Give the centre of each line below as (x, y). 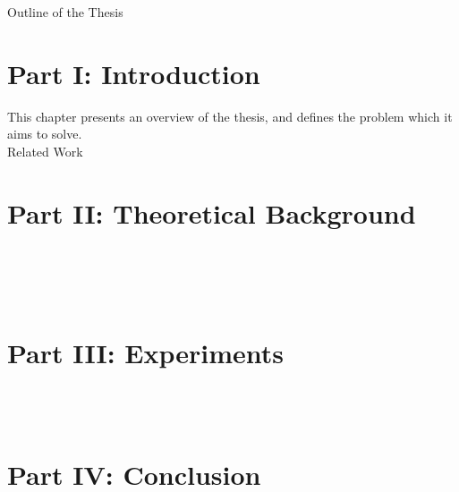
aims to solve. (45, 134)
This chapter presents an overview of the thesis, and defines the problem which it (230, 116)
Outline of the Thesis (65, 12)
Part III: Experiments (146, 352)
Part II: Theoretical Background (212, 212)
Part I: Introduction (134, 73)
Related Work (45, 151)
